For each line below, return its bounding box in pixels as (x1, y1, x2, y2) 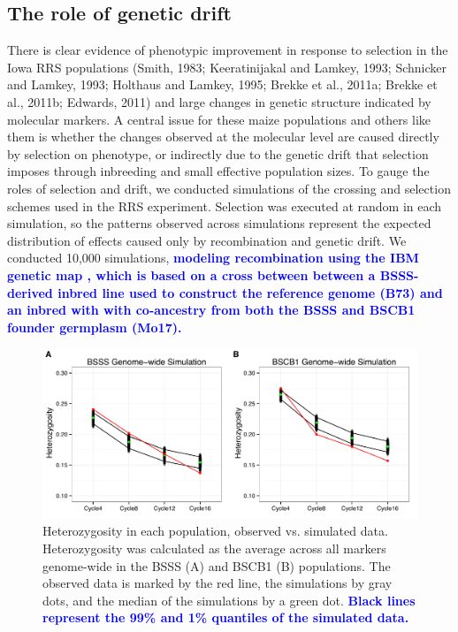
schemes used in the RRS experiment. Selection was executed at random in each (7, 196, 442, 215)
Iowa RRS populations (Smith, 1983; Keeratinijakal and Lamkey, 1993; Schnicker (7, 57, 447, 76)
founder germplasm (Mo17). (7, 317, 182, 336)
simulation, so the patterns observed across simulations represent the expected (7, 214, 431, 232)
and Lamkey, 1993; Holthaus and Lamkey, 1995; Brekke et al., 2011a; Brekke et (7, 75, 438, 94)
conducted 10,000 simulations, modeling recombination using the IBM (7, 248, 419, 267)
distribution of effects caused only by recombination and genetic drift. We (7, 231, 407, 249)
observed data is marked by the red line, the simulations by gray (42, 574, 393, 592)
